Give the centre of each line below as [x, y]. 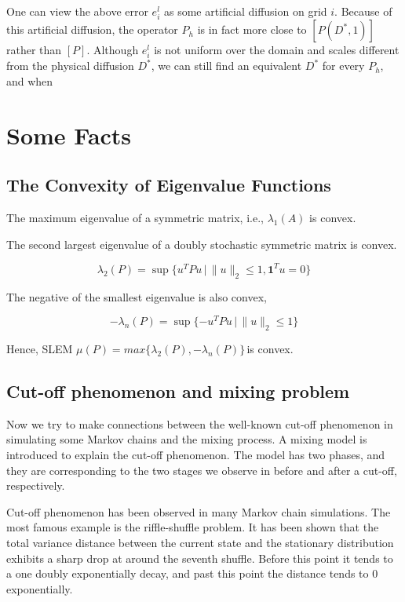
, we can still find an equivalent [226, 66]
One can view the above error [77, 11]
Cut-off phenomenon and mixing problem [178, 391]
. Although [113, 50]
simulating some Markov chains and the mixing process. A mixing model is [187, 439]
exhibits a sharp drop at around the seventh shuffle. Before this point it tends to [200, 558]
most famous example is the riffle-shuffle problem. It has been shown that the [193, 527]
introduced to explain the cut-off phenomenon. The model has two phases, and [196, 455]
